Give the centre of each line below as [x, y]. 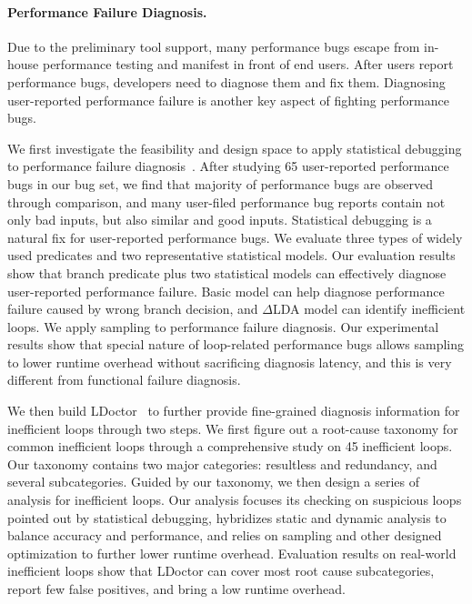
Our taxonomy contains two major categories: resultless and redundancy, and [222, 463]
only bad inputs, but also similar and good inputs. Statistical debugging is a [220, 220]
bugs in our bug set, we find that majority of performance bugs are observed [221, 183]
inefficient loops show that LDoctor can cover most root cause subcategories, [221, 571]
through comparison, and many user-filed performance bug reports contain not [226, 201]
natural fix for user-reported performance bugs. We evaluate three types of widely [235, 237]
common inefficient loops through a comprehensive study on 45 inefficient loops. [230, 446]
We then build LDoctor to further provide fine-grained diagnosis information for [234, 411]
